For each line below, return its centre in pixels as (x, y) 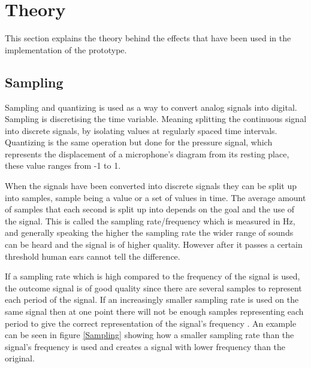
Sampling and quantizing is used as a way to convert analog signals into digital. (151, 107)
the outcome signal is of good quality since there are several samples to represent (153, 288)
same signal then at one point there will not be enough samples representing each (154, 311)
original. (20, 358)
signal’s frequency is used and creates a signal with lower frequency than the (145, 346)
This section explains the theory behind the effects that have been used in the (148, 38)
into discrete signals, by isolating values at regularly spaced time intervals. (141, 130)
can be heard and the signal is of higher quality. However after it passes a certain (154, 244)
